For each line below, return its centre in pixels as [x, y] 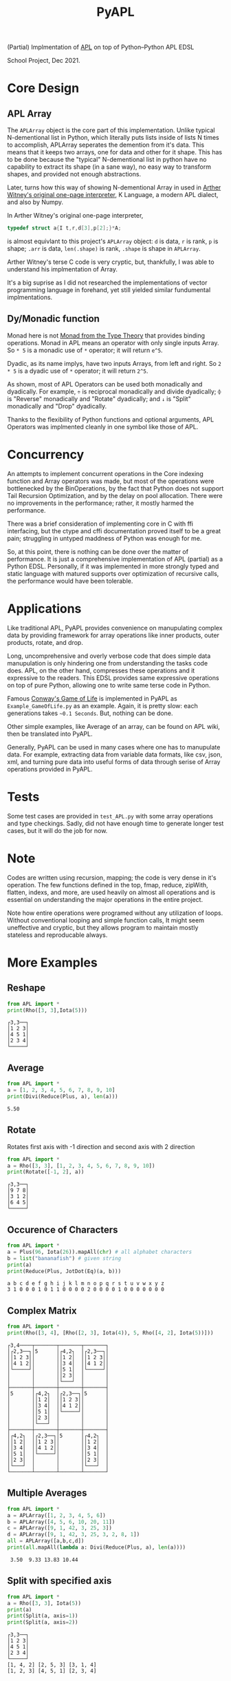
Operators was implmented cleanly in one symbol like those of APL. [103, 426]
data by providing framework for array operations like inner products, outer [113, 635]
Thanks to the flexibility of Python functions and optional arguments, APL [111, 419]
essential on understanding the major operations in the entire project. [105, 899]
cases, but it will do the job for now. [57, 830]
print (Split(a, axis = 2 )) [43, 1622]
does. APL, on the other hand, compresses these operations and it [101, 670]
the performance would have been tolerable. [70, 581]
